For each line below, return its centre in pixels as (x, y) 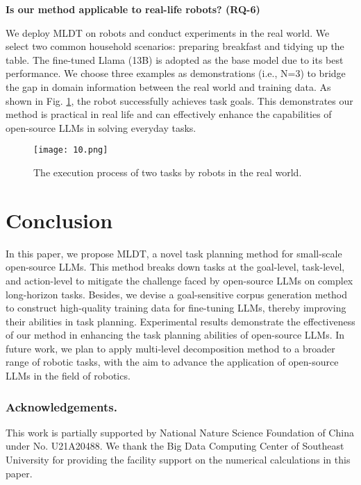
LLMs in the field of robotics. (68, 376)
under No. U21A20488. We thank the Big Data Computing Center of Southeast (175, 446)
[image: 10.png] (71, 150)
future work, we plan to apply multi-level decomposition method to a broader (170, 348)
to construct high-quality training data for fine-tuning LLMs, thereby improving (176, 308)
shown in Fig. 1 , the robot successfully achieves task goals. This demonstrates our (179, 100)
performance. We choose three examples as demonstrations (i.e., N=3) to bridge (176, 73)
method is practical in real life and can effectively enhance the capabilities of (169, 114)
